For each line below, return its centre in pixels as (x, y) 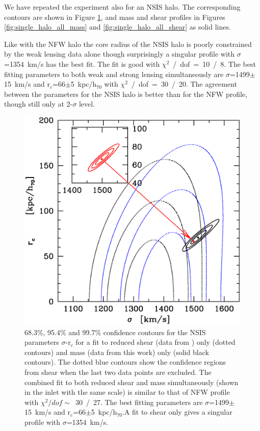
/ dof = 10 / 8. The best (214, 64)
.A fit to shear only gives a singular (177, 412)
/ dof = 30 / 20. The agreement (184, 84)
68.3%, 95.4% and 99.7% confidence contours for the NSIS (115, 332)
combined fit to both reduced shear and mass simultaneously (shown (132, 382)
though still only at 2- (38, 104)
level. (87, 104)
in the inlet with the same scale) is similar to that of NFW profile (127, 392)
